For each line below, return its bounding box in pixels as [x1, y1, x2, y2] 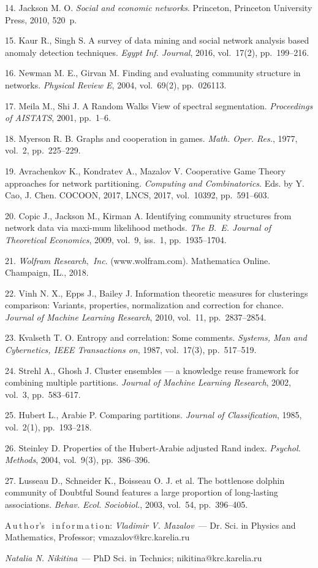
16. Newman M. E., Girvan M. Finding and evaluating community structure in [5, 66, 301, 79]
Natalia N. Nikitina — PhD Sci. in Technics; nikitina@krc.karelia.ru [5, 551, 262, 564]
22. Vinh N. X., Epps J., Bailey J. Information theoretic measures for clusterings [5, 286, 308, 299]
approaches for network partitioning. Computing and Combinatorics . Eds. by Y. [5, 176, 305, 189]
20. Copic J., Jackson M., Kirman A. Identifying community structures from [5, 209, 292, 222]
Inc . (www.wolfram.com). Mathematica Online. [93, 254, 271, 266]
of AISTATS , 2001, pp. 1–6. [5, 111, 111, 124]
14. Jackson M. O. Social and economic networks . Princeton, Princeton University [5, 1, 312, 14]
